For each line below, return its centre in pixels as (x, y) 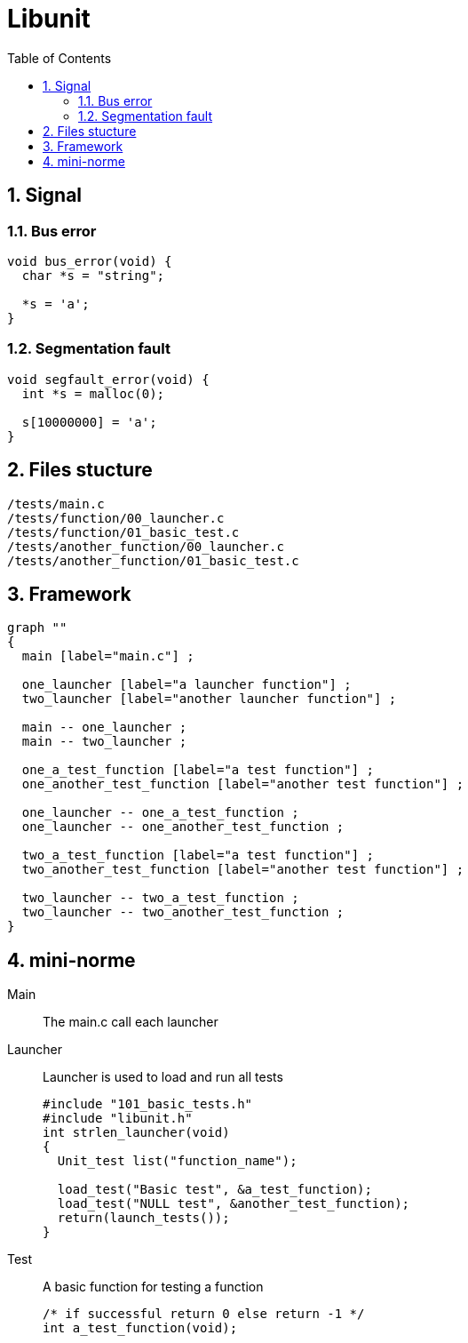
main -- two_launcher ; (104, 742)
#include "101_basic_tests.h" (148, 1104)
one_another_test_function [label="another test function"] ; (243, 784)
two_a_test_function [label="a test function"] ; (198, 855)
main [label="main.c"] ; (108, 656)
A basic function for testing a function (153, 1287)
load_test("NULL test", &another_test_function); (234, 1204)
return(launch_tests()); (143, 1218)
